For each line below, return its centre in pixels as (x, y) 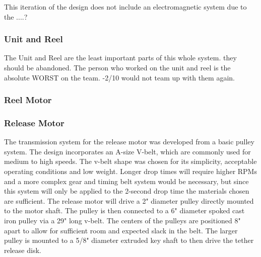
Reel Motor (28, 100)
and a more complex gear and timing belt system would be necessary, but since (126, 181)
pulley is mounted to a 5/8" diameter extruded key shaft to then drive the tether (129, 240)
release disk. (23, 250)
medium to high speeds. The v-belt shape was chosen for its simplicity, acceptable (130, 161)
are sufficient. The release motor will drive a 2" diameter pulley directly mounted (129, 200)
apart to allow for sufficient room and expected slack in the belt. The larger (121, 230)
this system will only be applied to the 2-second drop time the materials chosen (127, 191)
